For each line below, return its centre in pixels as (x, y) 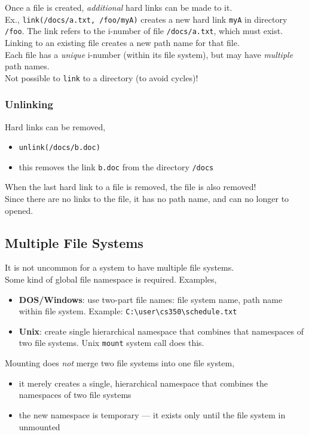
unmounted (39, 426)
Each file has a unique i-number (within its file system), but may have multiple (149, 54)
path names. (27, 66)
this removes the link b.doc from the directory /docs (116, 166)
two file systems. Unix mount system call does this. (111, 343)
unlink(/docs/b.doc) (59, 148)
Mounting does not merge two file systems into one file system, (120, 363)
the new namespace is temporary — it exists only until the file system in (152, 414)
